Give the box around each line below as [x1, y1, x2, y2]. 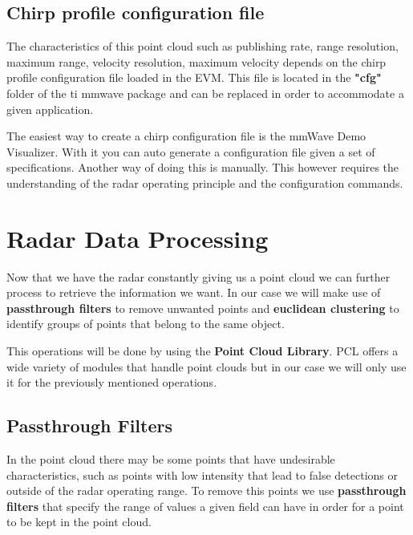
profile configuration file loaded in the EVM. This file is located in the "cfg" [6, 69, 382, 86]
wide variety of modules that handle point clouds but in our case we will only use [6, 358, 407, 375]
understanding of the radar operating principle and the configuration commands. [6, 174, 403, 191]
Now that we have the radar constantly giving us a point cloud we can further [6, 268, 391, 285]
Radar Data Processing [6, 221, 269, 254]
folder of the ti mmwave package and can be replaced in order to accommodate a [6, 84, 404, 101]
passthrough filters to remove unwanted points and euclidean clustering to [6, 299, 399, 316]
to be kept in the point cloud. [6, 513, 152, 530]
